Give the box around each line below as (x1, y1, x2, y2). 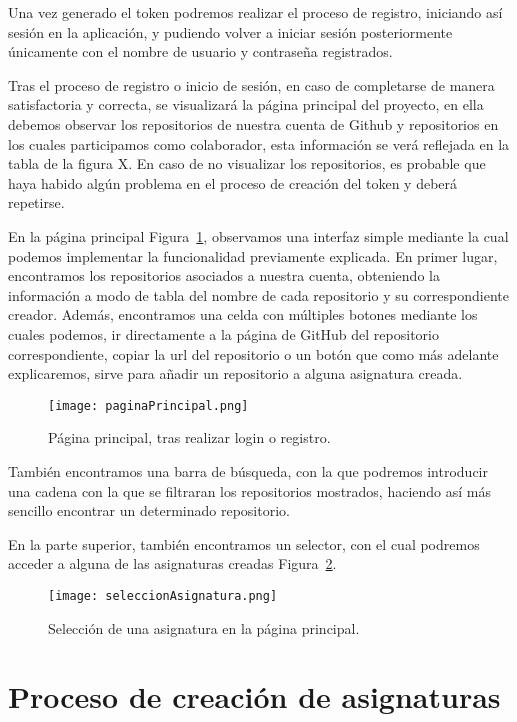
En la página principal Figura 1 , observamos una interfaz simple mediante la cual (8, 225, 509, 246)
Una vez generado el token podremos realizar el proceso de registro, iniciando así (8, 2, 503, 22)
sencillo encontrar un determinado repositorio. (8, 500, 290, 521)
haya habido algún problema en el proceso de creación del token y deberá (8, 172, 458, 193)
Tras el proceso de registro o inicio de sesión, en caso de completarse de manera (8, 74, 495, 95)
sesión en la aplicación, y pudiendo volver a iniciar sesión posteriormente (8, 21, 453, 42)
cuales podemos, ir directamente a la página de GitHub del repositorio (8, 323, 439, 344)
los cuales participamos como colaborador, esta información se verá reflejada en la (8, 133, 510, 154)
